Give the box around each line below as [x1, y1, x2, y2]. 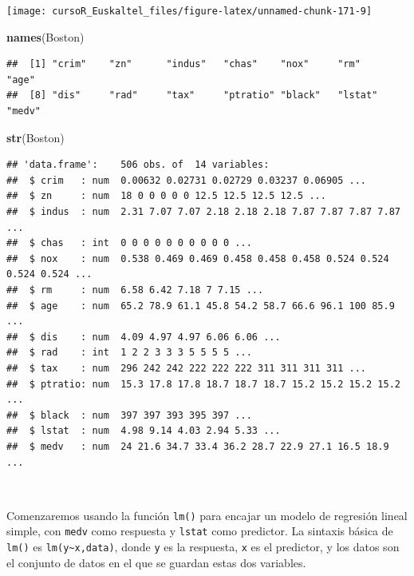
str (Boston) [6, 129, 65, 145]
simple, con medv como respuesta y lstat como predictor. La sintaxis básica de [6, 522, 393, 539]
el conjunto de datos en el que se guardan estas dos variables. [6, 554, 306, 570]
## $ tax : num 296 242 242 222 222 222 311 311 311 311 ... [6, 362, 367, 374]
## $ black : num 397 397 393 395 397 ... [6, 409, 252, 421]
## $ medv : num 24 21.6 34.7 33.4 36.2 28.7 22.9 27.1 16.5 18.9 [6, 440, 389, 452]
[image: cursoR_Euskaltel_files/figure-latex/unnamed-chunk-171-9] [6, 6, 373, 17]
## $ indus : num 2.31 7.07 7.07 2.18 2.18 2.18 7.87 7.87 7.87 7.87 [6, 206, 400, 217]
